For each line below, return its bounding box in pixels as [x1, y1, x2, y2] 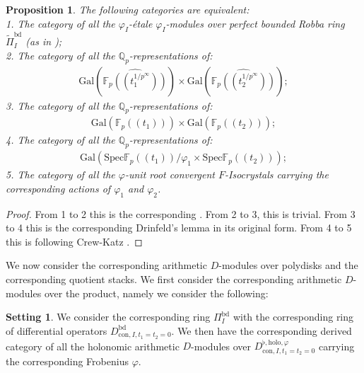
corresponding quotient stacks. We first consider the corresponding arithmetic [6, 271, 342, 286]
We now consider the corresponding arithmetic [6, 258, 207, 272]
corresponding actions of [6, 180, 111, 195]
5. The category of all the [6, 167, 115, 182]
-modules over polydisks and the [218, 258, 358, 272]
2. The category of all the [6, 47, 115, 62]
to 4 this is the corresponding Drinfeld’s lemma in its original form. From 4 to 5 [6, 220, 352, 235]
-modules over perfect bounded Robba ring [165, 16, 345, 30]
